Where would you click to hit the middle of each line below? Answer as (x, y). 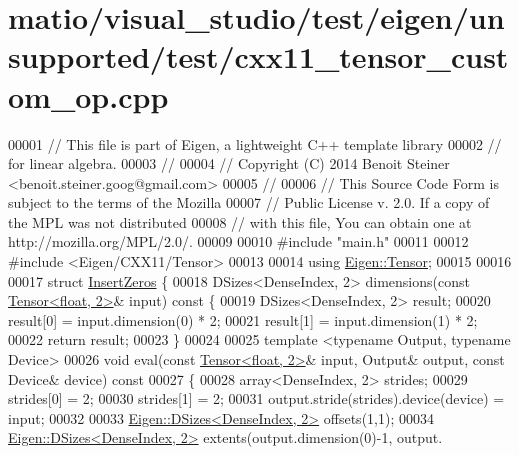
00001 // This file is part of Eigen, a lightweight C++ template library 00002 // (255, 143)
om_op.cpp (88, 95)
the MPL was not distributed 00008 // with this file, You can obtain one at (240, 221)
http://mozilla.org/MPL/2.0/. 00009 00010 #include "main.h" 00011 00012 (238, 241)
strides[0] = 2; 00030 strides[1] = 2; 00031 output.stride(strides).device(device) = (256, 398)
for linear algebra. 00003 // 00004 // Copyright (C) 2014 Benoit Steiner (229, 163)
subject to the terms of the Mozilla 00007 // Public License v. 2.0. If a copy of (249, 202)
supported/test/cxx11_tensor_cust (258, 56)
